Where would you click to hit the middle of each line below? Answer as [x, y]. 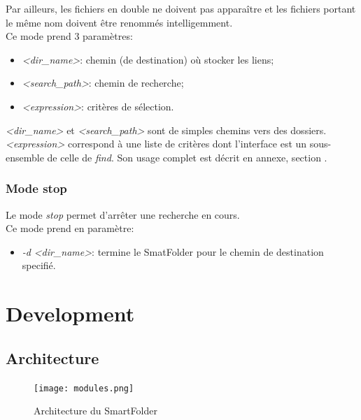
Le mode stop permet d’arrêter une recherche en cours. [123, 214]
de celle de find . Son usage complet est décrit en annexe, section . [187, 157]
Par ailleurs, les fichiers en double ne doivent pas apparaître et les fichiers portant [181, 8]
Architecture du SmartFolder [95, 411]
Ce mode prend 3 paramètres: [69, 36]
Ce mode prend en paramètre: [70, 228]
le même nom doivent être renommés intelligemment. [119, 22]
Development [70, 313]
